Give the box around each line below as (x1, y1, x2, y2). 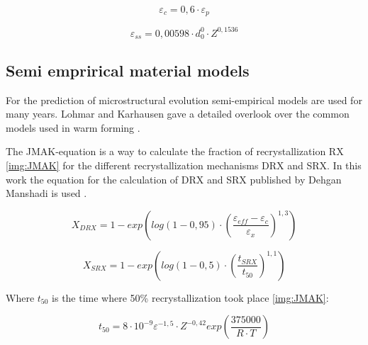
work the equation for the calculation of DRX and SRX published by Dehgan (6, 171, 342, 186)
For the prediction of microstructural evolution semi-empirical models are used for (6, 92, 362, 107)
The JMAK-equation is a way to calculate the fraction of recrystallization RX (6, 144, 344, 159)
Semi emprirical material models (6, 59, 250, 81)
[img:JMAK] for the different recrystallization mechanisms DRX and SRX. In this (6, 157, 362, 172)
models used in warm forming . (6, 120, 140, 135)
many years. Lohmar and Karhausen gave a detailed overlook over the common (6, 106, 350, 121)
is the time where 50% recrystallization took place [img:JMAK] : (52, 290, 329, 305)
